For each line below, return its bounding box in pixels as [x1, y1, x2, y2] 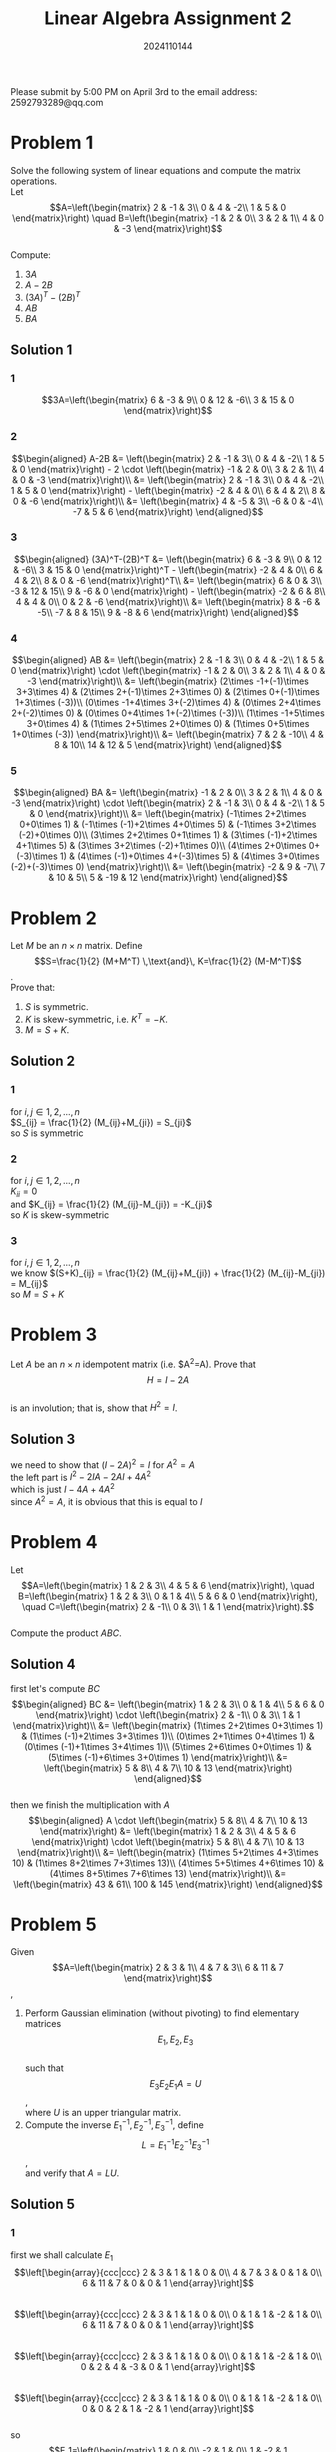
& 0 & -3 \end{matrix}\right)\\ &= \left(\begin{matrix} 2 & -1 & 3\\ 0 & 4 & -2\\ [11, 473, 325, 486]
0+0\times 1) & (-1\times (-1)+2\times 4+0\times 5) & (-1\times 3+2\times [19, 818, 317, 831]
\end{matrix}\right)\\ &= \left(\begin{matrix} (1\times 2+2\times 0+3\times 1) [12, 1719, 324, 1731]
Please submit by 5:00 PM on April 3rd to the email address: [10, 85, 258, 97]
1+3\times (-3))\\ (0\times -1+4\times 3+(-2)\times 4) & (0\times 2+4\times [14, 697, 322, 709]
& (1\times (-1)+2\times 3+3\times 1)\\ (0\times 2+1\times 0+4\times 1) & [21, 1730, 315, 1742]
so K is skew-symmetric [10, 1208, 110, 1221]
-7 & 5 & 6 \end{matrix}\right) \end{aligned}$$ [72, 505, 264, 517]
